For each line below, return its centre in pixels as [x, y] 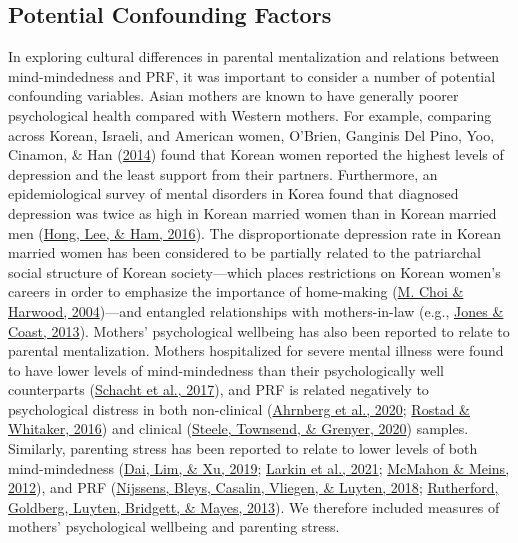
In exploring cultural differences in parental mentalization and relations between [254, 56]
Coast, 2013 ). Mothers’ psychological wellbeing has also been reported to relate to [259, 330]
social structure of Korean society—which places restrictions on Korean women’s [254, 271]
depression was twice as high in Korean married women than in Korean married [252, 212]
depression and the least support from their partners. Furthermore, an [223, 173]
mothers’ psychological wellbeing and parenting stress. [174, 526]
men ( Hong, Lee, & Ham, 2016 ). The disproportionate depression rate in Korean [254, 232]
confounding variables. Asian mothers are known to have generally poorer [233, 95]
